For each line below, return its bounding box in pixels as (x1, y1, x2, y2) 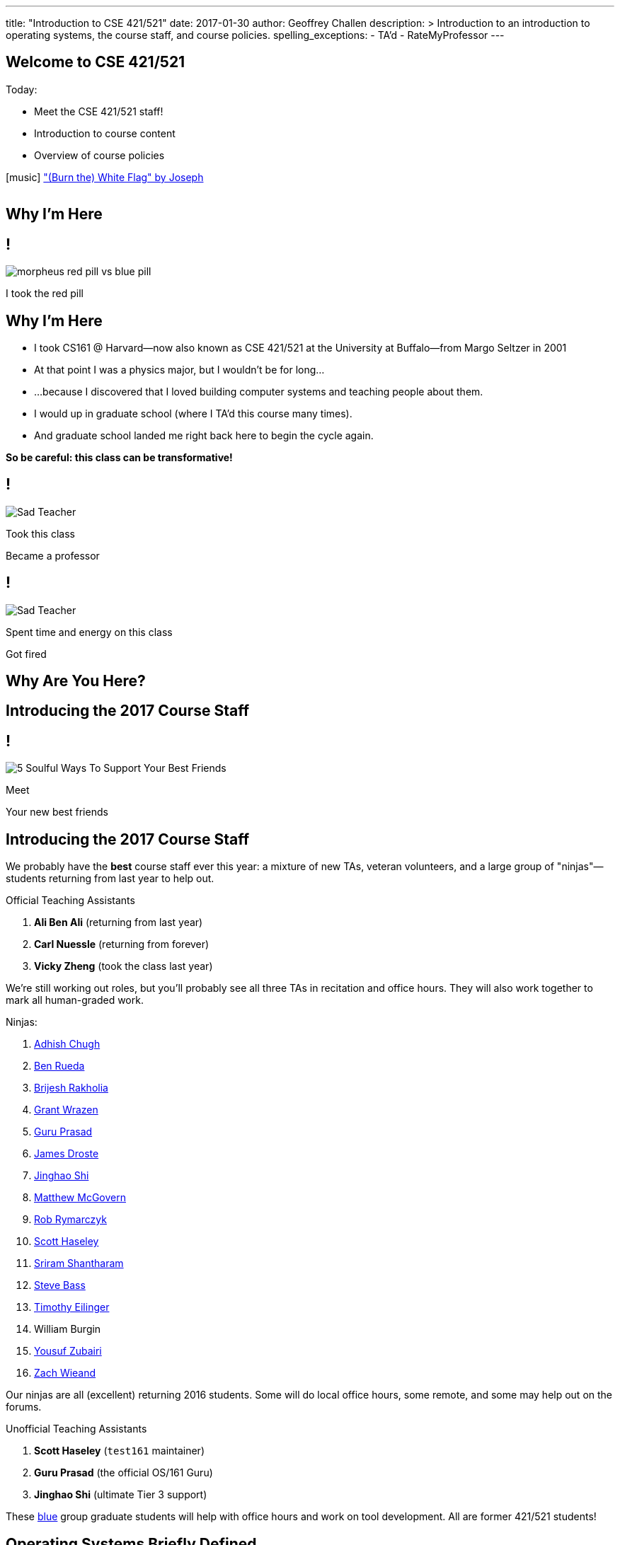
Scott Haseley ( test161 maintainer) (34, 1445, 205, 1457)
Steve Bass (34, 1279, 86, 1292)
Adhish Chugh (34, 1038, 101, 1051)
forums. (6, 1401, 42, 1413)
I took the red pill (6, 287, 84, 300)
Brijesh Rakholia (34, 1082, 108, 1094)
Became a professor (6, 549, 100, 562)
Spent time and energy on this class (6, 625, 173, 638)
